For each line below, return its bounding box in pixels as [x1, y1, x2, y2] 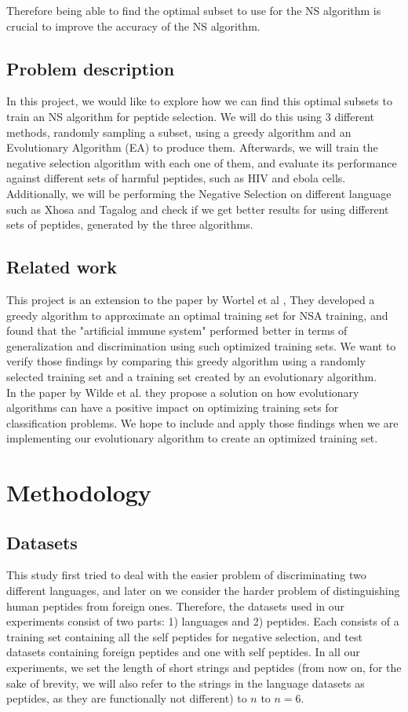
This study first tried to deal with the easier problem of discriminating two [6, 567, 366, 583]
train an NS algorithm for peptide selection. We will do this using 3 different [6, 108, 375, 124]
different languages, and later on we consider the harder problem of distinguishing [6, 582, 400, 599]
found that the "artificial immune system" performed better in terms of [6, 322, 348, 339]
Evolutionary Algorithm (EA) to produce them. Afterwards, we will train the [6, 139, 378, 156]
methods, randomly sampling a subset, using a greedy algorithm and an [6, 123, 352, 140]
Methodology [6, 476, 151, 508]
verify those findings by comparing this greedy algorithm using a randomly [6, 353, 366, 369]
